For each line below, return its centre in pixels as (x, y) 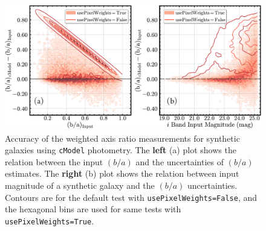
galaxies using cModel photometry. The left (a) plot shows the (121, 150)
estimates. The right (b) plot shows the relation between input (122, 173)
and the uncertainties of (180, 161)
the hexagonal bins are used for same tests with (93, 209)
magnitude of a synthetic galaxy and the (80, 185)
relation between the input (54, 161)
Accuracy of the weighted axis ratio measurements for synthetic (122, 138)
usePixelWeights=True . (50, 220)
